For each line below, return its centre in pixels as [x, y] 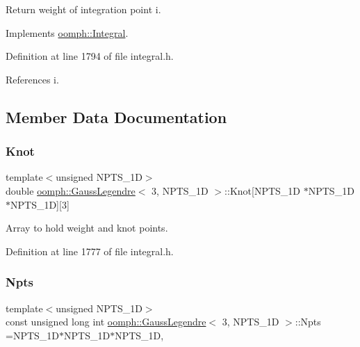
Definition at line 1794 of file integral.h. [90, 56]
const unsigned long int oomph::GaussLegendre [106, 322]
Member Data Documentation [116, 116]
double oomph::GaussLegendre [71, 190]
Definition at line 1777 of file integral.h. [90, 251]
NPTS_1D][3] [40, 204]
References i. [32, 79]
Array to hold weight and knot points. [87, 228]
